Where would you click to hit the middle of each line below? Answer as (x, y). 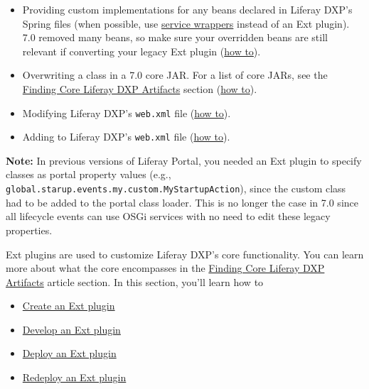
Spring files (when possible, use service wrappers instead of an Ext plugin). (186, 23)
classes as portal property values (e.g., (89, 174)
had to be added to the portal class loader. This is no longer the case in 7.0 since (182, 202)
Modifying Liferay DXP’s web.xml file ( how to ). (127, 113)
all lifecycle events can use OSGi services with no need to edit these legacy (168, 216)
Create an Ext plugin (69, 306)
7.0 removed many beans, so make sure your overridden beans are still (175, 37)
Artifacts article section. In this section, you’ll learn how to (135, 281)
